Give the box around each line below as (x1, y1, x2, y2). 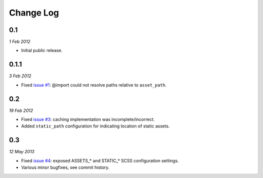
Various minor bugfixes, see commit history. (21, 164, 110, 170)
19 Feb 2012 (9, 107, 34, 113)
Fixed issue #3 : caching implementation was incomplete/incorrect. (21, 117, 155, 123)
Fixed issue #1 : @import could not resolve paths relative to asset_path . (21, 82, 167, 88)
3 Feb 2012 (9, 73, 32, 79)
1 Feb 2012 (9, 39, 31, 45)
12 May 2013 (9, 149, 35, 155)
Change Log (9, 7, 59, 18)
